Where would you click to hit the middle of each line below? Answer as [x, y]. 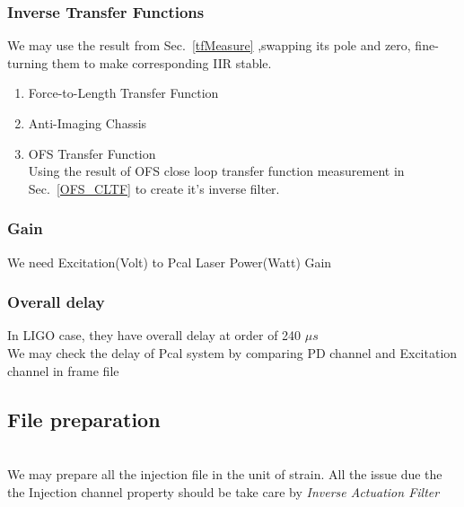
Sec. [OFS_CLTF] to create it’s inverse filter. [154, 188]
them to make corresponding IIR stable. [162, 62]
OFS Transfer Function [92, 153]
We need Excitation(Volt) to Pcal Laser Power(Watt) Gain [170, 262]
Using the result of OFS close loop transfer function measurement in [216, 171]
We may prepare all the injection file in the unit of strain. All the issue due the [225, 473]
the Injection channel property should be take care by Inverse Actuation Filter [223, 491]
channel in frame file [63, 370]
